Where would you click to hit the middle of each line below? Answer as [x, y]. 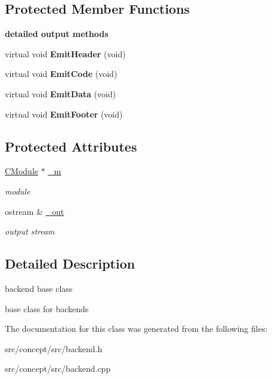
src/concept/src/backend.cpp [58, 369]
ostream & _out [35, 211]
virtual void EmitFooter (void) [64, 114]
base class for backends [47, 308]
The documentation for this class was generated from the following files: [136, 329]
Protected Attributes [71, 146]
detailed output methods [57, 34]
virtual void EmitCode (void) [61, 74]
